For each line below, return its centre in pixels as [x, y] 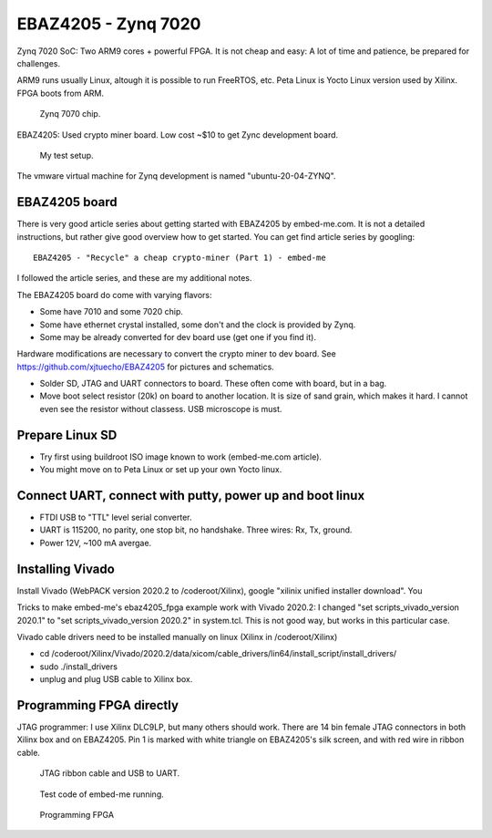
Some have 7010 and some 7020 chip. [112, 312]
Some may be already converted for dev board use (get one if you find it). [178, 336]
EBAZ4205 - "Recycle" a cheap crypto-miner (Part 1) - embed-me [180, 257]
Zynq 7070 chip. [70, 114]
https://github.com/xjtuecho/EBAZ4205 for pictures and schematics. [146, 367]
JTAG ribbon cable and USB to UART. [110, 773]
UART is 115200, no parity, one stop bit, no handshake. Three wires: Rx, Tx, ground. [196, 530]
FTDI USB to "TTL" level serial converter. [116, 517]
